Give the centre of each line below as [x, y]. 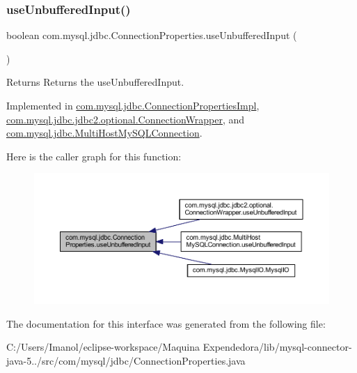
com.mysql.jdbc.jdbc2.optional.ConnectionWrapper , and [126, 119]
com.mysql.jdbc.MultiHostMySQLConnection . [104, 133]
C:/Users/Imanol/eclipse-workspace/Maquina [103, 347]
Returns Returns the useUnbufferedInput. [95, 82]
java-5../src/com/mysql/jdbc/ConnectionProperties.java [126, 360]
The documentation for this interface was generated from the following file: [166, 323]
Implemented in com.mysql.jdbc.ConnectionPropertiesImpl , [133, 105]
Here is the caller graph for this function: [94, 156]
